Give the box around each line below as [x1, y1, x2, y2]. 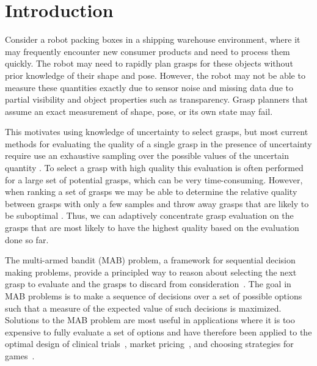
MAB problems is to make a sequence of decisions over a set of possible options [5, 290, 302, 302]
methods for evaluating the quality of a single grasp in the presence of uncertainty [5, 137, 312, 150]
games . [5, 349, 35, 362]
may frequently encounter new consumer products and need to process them [5, 45, 290, 57]
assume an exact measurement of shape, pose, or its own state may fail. [5, 104, 273, 117]
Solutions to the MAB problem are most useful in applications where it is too [5, 313, 295, 326]
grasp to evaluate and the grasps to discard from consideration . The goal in [5, 277, 291, 290]
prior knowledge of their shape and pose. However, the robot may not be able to [5, 68, 305, 81]
